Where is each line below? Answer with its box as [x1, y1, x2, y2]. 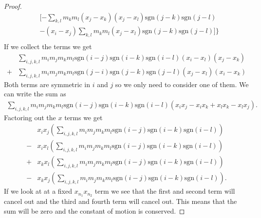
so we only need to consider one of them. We [115, 79, 249, 89]
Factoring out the [4, 112, 56, 122]
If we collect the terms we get [4, 41, 92, 52]
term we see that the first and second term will [94, 186, 235, 196]
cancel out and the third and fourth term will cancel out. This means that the [4, 196, 237, 206]
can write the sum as [4, 89, 66, 99]
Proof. [4, 1, 22, 11]
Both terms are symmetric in [4, 79, 90, 89]
